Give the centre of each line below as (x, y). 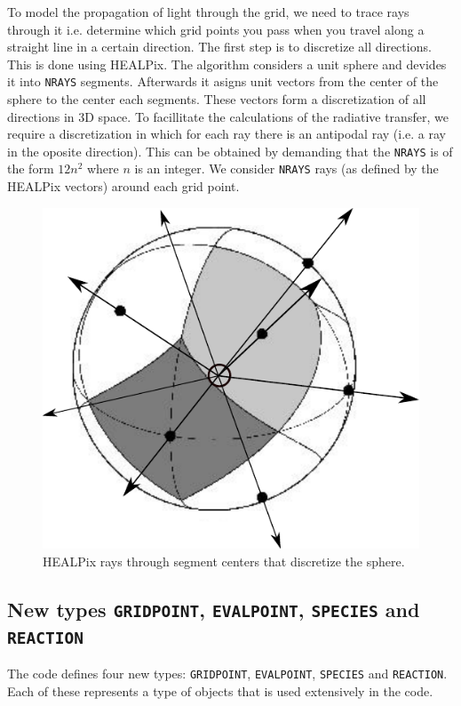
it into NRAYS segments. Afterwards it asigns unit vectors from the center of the (223, 81)
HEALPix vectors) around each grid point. (123, 186)
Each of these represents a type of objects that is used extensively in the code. (220, 690)
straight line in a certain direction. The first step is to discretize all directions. (219, 47)
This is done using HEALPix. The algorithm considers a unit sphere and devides (227, 64)
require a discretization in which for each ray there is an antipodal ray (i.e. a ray (227, 134)
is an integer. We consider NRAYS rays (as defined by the (286, 168)
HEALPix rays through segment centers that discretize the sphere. (224, 561)
